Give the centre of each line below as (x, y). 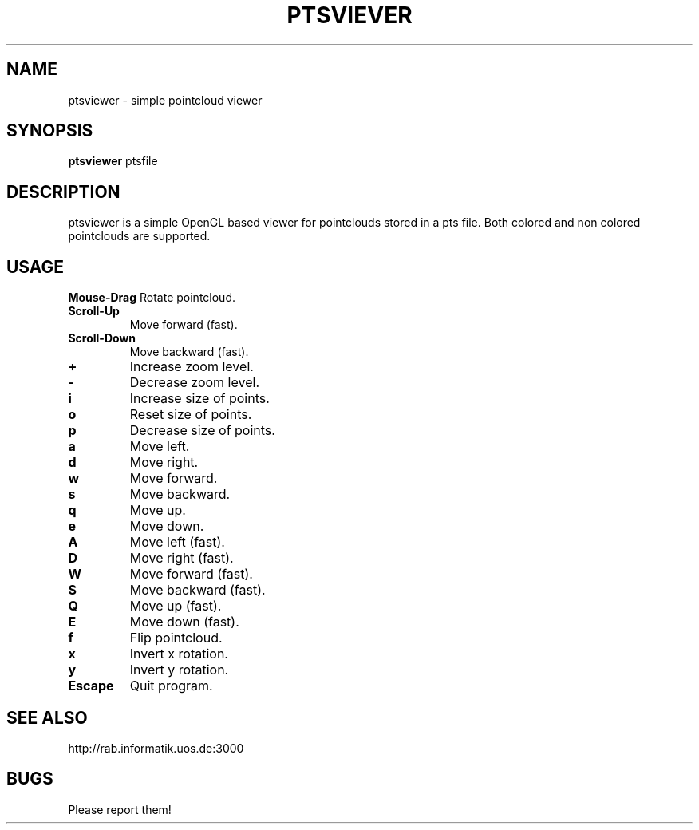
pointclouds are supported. (139, 236)
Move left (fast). (177, 542)
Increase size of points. (199, 399)
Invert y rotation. (179, 670)
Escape (91, 686)
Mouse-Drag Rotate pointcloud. (152, 298)
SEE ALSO (47, 717)
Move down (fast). (184, 622)
